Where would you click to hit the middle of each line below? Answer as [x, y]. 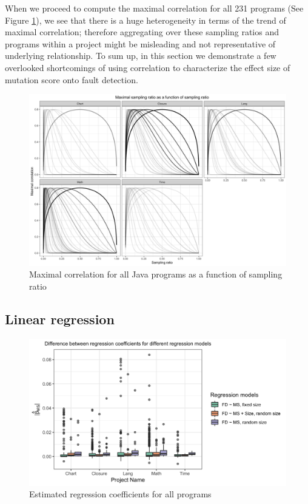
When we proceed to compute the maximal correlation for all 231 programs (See [154, 8]
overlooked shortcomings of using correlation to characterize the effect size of [148, 67]
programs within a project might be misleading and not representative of [140, 43]
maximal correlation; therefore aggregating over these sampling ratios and [142, 32]
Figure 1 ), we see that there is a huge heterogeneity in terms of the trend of [146, 20]
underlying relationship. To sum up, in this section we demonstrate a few [141, 56]
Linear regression [60, 318]
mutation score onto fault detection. [72, 79]
